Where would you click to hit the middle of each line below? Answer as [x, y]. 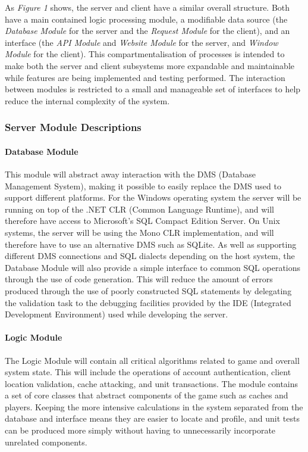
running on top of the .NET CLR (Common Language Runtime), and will [139, 209]
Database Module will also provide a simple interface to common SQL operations [153, 267]
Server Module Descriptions [73, 127]
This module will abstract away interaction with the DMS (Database [130, 174]
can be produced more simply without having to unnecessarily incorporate [140, 430]
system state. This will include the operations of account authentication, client [148, 372]
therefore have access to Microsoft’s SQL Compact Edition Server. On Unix [142, 221]
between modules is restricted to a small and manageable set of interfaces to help [153, 89]
